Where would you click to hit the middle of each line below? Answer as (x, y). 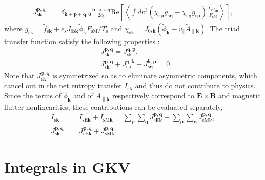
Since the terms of (33, 96)
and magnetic (239, 96)
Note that (19, 75)
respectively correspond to (153, 96)
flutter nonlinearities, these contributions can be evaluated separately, (114, 106)
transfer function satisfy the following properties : (82, 41)
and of (83, 96)
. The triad (223, 28)
